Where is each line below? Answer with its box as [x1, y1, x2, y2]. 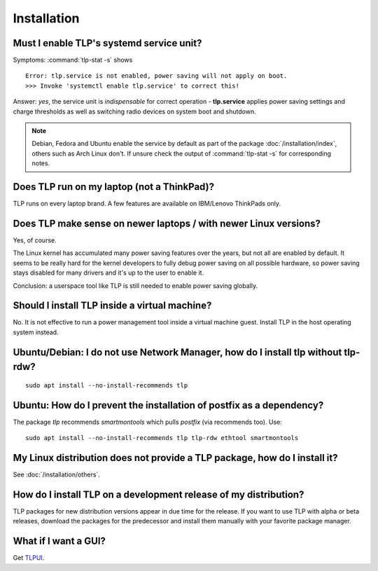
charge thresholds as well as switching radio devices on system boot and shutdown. [13, 107, 256, 116]
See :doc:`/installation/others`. [13, 470, 101, 479]
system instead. [13, 328, 59, 336]
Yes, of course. [13, 236, 57, 245]
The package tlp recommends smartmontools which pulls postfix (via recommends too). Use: [13, 418, 283, 426]
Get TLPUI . [13, 553, 45, 562]
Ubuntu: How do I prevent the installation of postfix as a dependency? [13, 399, 324, 411]
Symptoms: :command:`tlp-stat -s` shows [13, 56, 133, 64]
